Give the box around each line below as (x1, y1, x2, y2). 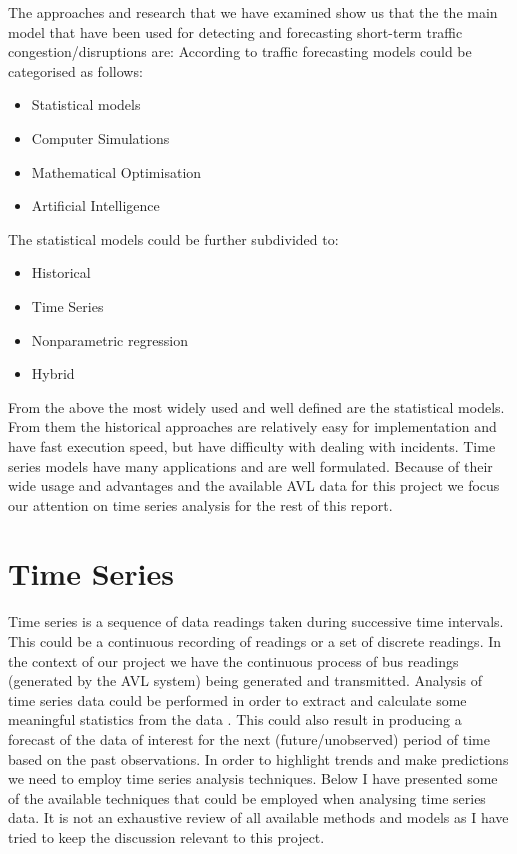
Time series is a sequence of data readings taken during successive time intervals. (8, 611, 504, 632)
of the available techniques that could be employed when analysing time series (8, 787, 486, 808)
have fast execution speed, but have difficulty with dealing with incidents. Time (8, 435, 496, 456)
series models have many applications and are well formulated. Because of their (8, 455, 493, 476)
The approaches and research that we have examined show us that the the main (8, 2, 498, 22)
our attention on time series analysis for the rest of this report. (8, 494, 393, 515)
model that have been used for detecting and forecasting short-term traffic (8, 21, 463, 42)
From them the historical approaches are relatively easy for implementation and (8, 416, 497, 437)
